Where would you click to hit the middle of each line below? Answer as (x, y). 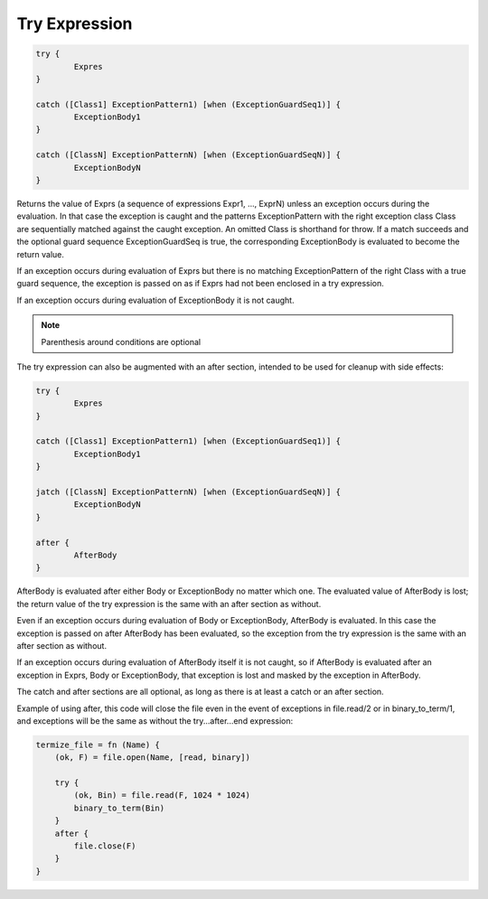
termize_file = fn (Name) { (98, 744)
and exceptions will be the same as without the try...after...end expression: (155, 721)
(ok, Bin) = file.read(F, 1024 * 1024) (162, 796)
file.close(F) (105, 846)
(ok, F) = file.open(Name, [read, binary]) (152, 758)
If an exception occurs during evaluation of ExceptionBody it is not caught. (155, 300)
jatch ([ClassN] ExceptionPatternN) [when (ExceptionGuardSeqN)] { (188, 492)
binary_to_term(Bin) (119, 808)
